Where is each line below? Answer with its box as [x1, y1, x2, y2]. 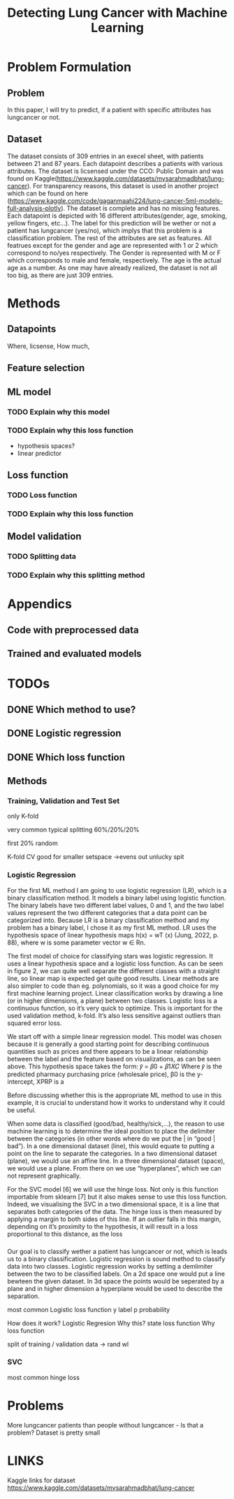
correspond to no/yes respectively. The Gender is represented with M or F [7, 249, 221, 257]
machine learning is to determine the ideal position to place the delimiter [7, 1127, 215, 1135]
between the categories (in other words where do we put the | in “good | [7, 1134, 215, 1143]
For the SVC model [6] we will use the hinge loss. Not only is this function [7, 1185, 219, 1193]
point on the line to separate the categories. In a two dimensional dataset [7, 1149, 217, 1157]
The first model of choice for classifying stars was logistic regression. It [7, 951, 214, 960]
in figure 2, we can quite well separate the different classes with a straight [7, 966, 220, 975]
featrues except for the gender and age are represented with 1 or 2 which [7, 241, 219, 249]
